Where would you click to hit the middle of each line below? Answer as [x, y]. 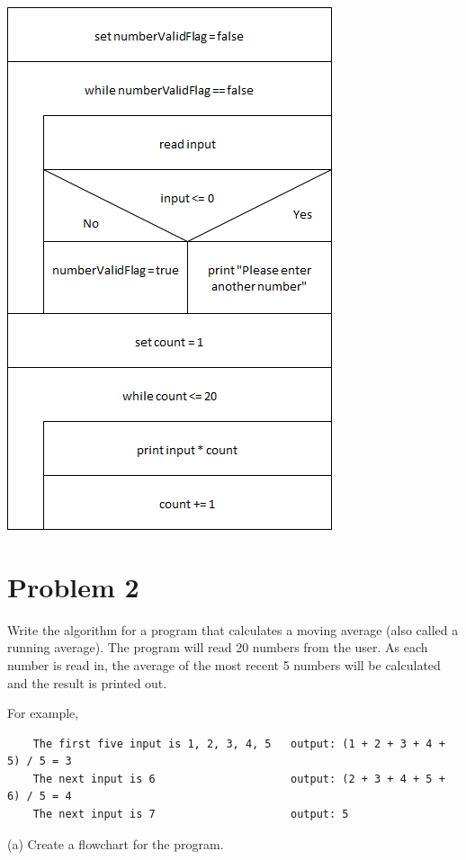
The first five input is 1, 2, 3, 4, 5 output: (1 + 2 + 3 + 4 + [239, 744]
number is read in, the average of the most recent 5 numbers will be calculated [224, 664]
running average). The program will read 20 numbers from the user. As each [218, 647]
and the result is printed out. [87, 682]
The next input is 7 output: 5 [191, 815]
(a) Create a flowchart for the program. [116, 843]
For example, [43, 713]
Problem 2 [73, 586]
